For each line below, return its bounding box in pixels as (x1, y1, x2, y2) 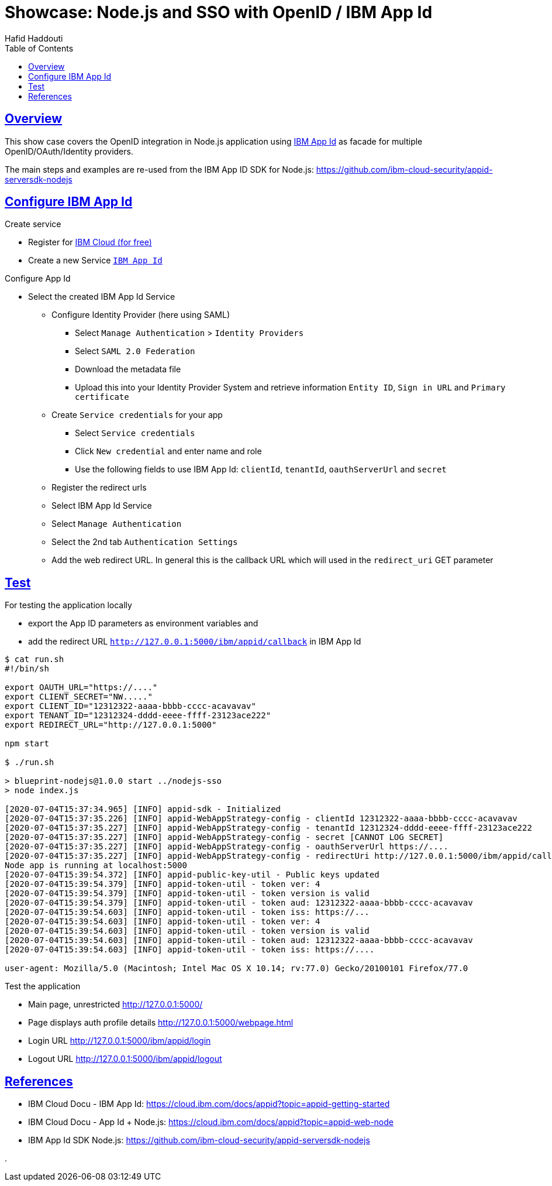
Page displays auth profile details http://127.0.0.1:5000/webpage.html (28, 1017, 294, 1028)
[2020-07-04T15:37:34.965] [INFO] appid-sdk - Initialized (5, 804, 281, 814)
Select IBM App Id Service (51, 501, 152, 511)
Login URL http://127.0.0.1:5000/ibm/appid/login (28, 1036, 211, 1046)
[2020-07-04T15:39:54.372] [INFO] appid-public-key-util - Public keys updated (5, 870, 379, 880)
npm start (5, 739, 49, 749)
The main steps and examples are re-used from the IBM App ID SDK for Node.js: (5, 164, 314, 174)
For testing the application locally (5, 600, 132, 611)
